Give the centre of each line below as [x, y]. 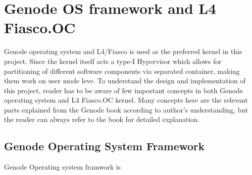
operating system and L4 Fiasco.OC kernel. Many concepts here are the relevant [126, 100]
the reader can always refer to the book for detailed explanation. [102, 119]
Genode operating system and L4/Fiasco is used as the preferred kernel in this [123, 51]
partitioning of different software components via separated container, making [122, 71]
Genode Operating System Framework [104, 146]
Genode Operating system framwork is [62, 167]
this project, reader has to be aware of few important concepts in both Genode [124, 90]
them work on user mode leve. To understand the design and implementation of [125, 81]
